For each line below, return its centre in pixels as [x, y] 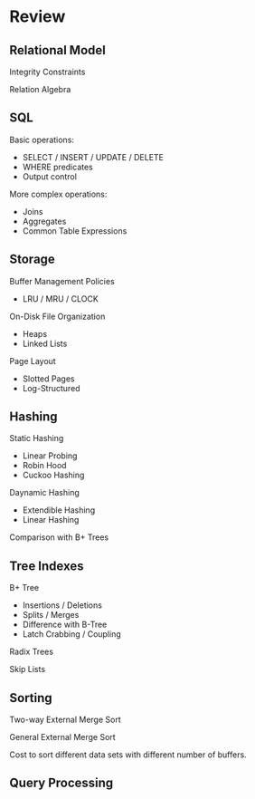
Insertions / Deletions [62, 605]
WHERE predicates [57, 167]
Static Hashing [37, 438]
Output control [49, 176]
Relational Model [57, 50]
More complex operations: [58, 194]
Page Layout [33, 361]
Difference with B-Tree [65, 625]
